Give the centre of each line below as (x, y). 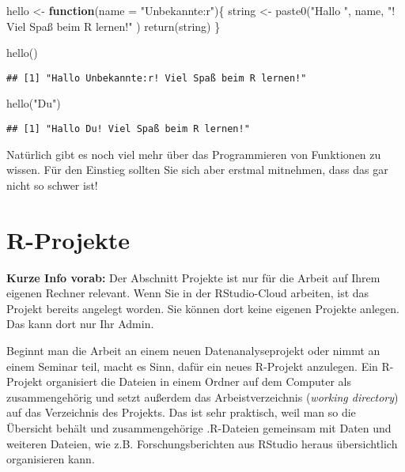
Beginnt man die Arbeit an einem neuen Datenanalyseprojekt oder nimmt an (193, 350)
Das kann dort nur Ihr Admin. (80, 324)
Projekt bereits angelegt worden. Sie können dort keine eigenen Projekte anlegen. (203, 308)
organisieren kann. (51, 459)
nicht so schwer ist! (52, 185)
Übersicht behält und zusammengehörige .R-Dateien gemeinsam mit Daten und (199, 427)
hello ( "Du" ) (34, 103)
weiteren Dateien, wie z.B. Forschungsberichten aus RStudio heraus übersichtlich (202, 443)
